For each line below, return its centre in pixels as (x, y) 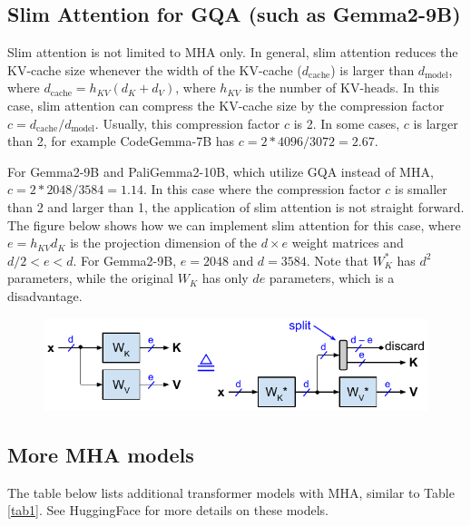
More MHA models (101, 454)
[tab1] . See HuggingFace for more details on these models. (168, 510)
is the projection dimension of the (164, 243)
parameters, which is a (332, 278)
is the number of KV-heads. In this (342, 88)
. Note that (337, 260)
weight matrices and (348, 243)
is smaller (421, 189)
